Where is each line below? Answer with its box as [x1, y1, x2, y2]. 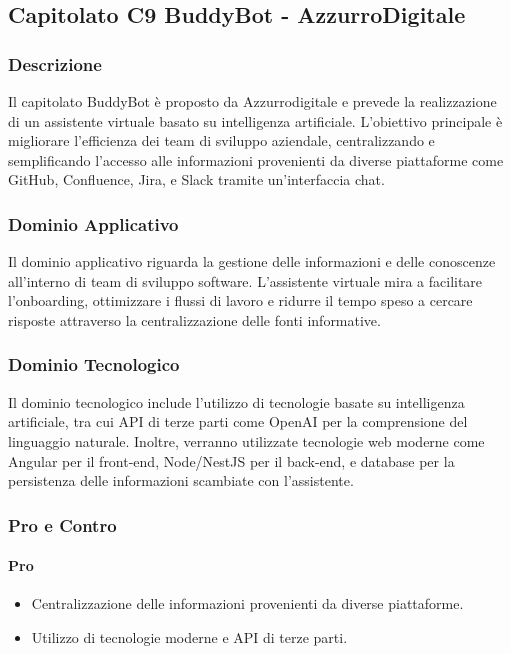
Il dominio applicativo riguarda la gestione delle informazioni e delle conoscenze [8, 251, 496, 272]
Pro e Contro [8, 512, 117, 537]
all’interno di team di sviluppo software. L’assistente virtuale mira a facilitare [8, 270, 483, 291]
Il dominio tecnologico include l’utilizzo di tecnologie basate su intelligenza [8, 391, 465, 412]
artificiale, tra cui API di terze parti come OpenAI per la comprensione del [8, 411, 468, 432]
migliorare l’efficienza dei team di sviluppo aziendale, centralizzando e [8, 130, 435, 151]
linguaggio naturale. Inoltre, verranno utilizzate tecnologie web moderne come [8, 430, 485, 451]
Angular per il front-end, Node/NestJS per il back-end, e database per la [8, 450, 455, 471]
